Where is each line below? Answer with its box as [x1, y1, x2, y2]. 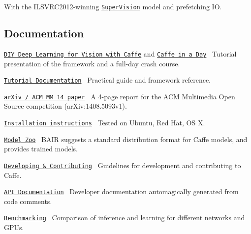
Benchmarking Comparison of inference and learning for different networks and [4, 212, 245, 223]
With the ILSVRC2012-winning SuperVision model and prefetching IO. [4, 1, 222, 11]
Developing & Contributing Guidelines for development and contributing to [4, 160, 241, 170]
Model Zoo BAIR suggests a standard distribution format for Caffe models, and [4, 134, 248, 144]
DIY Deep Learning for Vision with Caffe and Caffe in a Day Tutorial [4, 48, 237, 58]
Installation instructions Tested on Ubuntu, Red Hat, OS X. [4, 117, 205, 128]
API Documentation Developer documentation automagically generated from [4, 186, 239, 197]
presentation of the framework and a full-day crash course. [4, 58, 180, 68]
